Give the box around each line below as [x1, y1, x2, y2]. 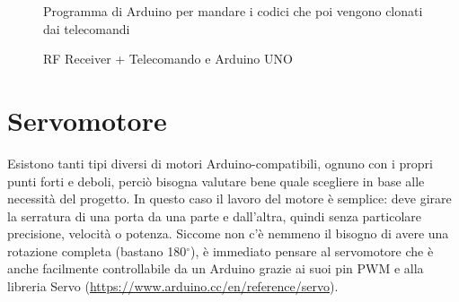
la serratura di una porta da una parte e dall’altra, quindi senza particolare [7, 206, 421, 225]
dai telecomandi [43, 19, 130, 38]
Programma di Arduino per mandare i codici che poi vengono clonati [43, 2, 423, 20]
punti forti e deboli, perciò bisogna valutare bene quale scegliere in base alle [7, 171, 425, 190]
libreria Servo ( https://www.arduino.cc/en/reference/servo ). [7, 277, 339, 296]
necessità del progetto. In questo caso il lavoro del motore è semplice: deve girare [7, 189, 452, 208]
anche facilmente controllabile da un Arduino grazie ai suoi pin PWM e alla [7, 259, 424, 278]
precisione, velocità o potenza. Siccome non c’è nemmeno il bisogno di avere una [7, 224, 449, 243]
